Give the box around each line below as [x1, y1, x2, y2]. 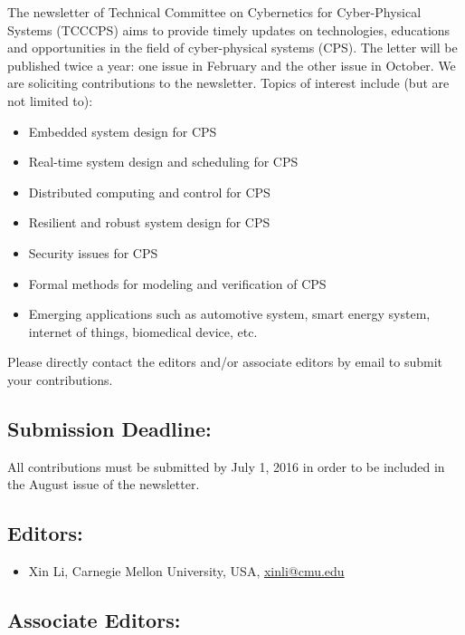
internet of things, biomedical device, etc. [28, 322, 258, 341]
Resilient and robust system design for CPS [28, 213, 270, 232]
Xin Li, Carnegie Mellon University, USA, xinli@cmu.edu [28, 562, 345, 581]
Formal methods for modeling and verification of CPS [28, 274, 327, 293]
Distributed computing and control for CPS [28, 182, 270, 201]
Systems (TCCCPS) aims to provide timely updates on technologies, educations [7, 20, 451, 39]
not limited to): [7, 91, 93, 110]
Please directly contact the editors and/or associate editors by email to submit [7, 352, 443, 371]
